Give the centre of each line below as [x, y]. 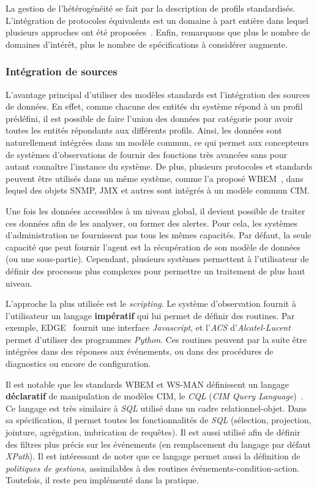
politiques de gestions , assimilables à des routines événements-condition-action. [153, 468]
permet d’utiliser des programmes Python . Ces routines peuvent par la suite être [156, 339]
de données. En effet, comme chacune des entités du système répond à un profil [154, 106]
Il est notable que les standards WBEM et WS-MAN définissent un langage [147, 384]
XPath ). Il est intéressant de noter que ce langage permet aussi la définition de [153, 456]
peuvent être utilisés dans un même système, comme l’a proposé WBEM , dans [155, 178]
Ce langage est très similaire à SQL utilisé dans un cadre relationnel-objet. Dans [156, 408]
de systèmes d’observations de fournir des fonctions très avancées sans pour [147, 154]
